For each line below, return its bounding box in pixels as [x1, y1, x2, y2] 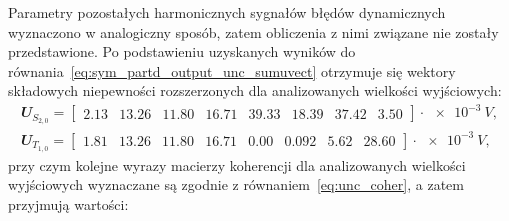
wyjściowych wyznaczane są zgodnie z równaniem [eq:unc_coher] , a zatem [8, 174, 464, 195]
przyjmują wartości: [8, 193, 129, 214]
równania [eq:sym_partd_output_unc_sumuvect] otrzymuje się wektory [8, 60, 456, 81]
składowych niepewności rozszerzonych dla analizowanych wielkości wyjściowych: [8, 80, 502, 101]
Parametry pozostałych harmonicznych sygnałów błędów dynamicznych [8, 2, 446, 22]
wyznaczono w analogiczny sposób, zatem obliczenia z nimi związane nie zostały [8, 21, 499, 42]
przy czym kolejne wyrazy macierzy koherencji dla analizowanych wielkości [8, 154, 466, 175]
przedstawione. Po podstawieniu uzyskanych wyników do [8, 41, 356, 62]
